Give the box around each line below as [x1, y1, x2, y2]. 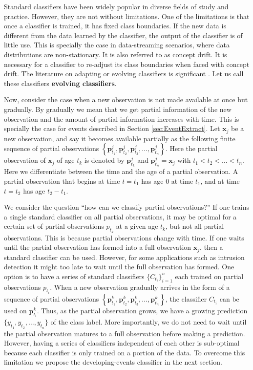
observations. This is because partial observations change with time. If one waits [4, 232, 244, 242]
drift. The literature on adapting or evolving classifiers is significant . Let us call [4, 68, 244, 79]
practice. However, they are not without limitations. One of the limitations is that [4, 11, 250, 21]
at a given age [116, 221, 158, 231]
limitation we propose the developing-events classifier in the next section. [4, 357, 222, 367]
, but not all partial [165, 221, 224, 231]
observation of [4, 155, 46, 165]
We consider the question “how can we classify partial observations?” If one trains [4, 202, 249, 212]
